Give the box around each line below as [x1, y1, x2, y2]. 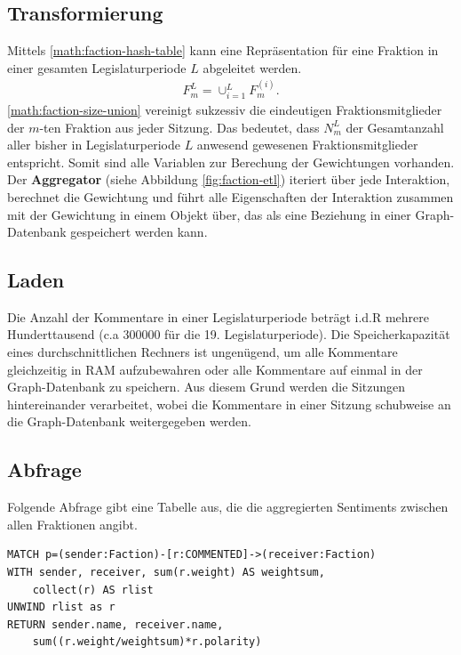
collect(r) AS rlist [32, 583, 154, 596]
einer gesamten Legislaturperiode [7, 58, 187, 77]
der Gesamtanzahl [346, 117, 444, 136]
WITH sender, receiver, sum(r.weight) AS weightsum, [7, 566, 325, 579]
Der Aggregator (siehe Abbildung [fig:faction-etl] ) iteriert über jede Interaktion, [7, 170, 450, 189]
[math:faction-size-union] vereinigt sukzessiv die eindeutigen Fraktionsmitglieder [7, 100, 442, 118]
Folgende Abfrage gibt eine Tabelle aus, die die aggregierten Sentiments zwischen [7, 497, 449, 516]
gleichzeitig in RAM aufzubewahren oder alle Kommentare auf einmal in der [7, 360, 423, 378]
